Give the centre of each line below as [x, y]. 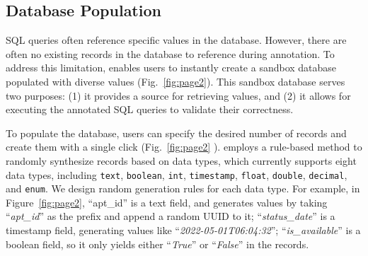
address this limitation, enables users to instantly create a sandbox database [171, 68]
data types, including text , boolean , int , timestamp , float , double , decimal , [177, 174]
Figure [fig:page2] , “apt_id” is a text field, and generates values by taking [167, 202]
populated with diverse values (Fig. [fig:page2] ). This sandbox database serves [176, 81]
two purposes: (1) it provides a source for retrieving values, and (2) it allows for [178, 95]
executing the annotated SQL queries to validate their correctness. [150, 109]
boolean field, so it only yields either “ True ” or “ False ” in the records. [157, 244]
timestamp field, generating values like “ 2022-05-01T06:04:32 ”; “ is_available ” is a [183, 230]
